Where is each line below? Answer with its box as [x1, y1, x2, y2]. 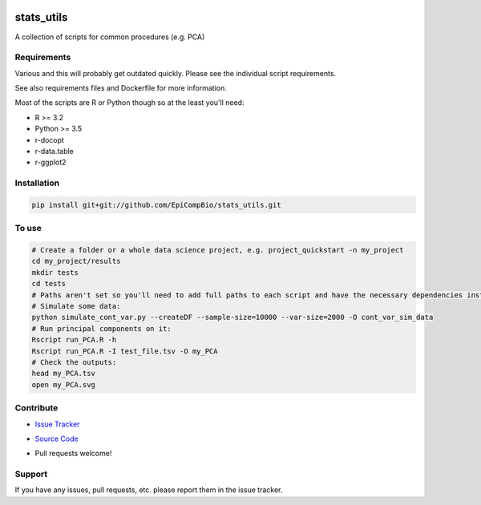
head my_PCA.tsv [31, 369, 96, 378]
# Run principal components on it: [31, 324, 172, 333]
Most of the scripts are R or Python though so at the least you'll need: [14, 98, 245, 107]
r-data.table [34, 147, 74, 156]
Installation [14, 177, 60, 188]
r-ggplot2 [34, 157, 67, 168]
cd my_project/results [31, 257, 121, 266]
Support [14, 469, 48, 480]
